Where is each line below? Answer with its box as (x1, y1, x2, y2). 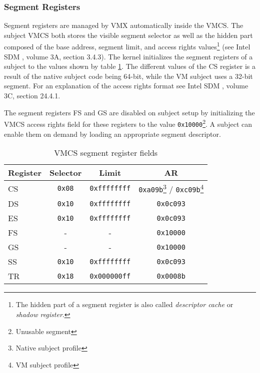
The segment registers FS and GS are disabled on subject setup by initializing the (4, 107, 255, 117)
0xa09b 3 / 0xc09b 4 (138, 182, 204, 195)
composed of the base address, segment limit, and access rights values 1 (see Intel (4, 40, 250, 52)
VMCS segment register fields (54, 147, 158, 159)
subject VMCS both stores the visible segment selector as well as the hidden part (4, 29, 253, 40)
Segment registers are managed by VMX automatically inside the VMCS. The (4, 20, 243, 30)
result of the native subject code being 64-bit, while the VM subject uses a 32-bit (4, 70, 253, 81)
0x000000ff (89, 272, 131, 280)
